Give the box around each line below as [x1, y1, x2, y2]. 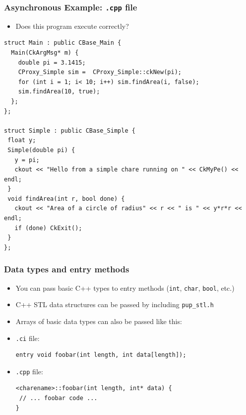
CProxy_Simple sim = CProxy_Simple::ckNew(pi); [18, 69, 182, 76]
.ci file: [15, 332, 40, 343]
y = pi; [14, 156, 40, 164]
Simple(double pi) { [7, 146, 75, 154]
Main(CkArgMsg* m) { [11, 49, 79, 56]
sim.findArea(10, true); [18, 88, 100, 95]
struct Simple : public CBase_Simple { [4, 127, 135, 134]
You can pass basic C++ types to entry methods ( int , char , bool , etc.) [15, 282, 235, 293]
